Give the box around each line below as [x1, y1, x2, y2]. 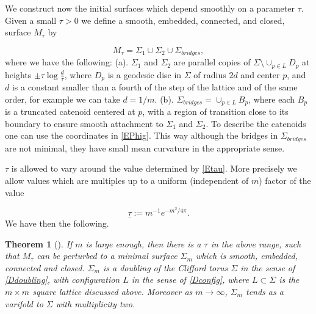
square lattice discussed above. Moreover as [32, 285, 193, 298]
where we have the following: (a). [5, 56, 129, 68]
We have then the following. [5, 217, 109, 230]
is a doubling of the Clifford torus [102, 261, 228, 274]
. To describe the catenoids [206, 117, 306, 130]
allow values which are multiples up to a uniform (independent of [5, 174, 249, 187]
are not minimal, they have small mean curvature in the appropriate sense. [5, 141, 285, 154]
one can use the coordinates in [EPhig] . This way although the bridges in [5, 129, 278, 142]
